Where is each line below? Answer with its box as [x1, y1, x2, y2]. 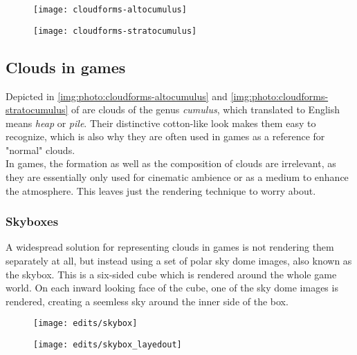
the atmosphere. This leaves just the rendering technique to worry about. [6, 183, 316, 198]
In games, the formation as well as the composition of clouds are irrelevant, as [6, 156, 336, 171]
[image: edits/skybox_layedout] [33, 340, 182, 350]
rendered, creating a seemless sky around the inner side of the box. [6, 294, 289, 308]
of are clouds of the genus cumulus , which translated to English [71, 102, 340, 117]
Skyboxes [6, 213, 59, 230]
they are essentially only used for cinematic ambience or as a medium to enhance [6, 170, 349, 184]
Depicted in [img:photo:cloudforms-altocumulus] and [6, 88, 228, 103]
